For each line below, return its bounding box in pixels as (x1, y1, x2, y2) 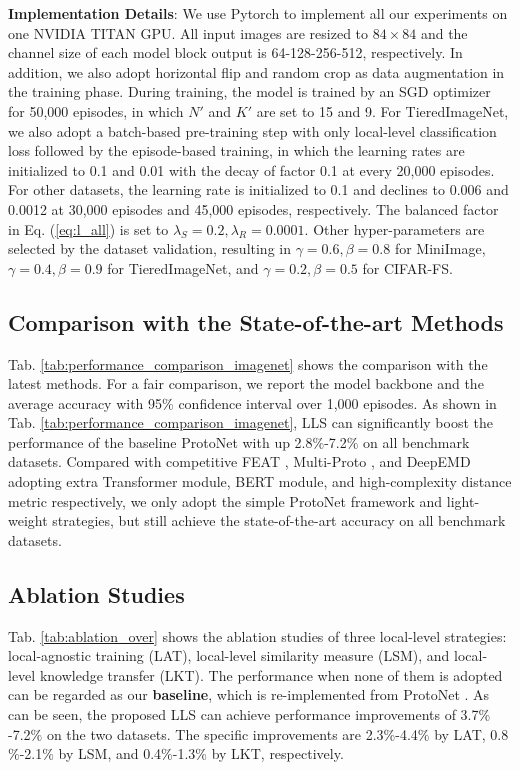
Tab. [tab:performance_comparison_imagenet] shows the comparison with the (8, 353, 488, 374)
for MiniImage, (394, 238, 486, 259)
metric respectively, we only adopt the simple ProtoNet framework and (8, 490, 443, 511)
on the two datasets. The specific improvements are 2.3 (46, 723, 384, 744)
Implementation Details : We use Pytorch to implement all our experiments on (8, 3, 508, 23)
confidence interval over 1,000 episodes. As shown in (178, 392, 497, 413)
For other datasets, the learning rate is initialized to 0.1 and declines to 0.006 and (8, 179, 509, 200)
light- (446, 490, 480, 511)
